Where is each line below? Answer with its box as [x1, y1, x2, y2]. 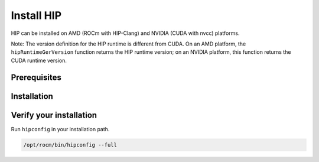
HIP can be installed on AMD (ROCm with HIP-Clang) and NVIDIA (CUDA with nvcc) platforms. [11, 30, 240, 37]
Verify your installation [11, 110, 97, 120]
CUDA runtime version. [11, 57, 67, 64]
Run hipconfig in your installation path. [11, 125, 110, 132]
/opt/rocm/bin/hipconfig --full [23, 141, 118, 148]
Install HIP [11, 9, 62, 22]
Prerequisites [11, 72, 61, 82]
